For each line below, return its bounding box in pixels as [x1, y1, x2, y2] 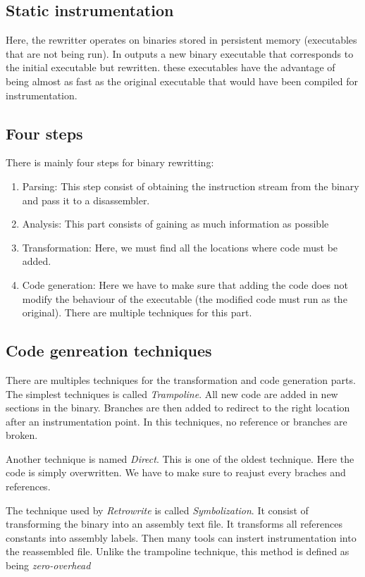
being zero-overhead [6, 558, 91, 573]
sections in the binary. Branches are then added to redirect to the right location [6, 400, 350, 415]
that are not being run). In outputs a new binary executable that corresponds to [6, 46, 354, 61]
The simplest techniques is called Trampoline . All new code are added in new [6, 386, 338, 401]
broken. [6, 428, 38, 442]
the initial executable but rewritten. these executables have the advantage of [6, 60, 335, 75]
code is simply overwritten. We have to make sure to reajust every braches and [6, 465, 346, 480]
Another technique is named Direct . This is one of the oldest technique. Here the [6, 451, 354, 466]
